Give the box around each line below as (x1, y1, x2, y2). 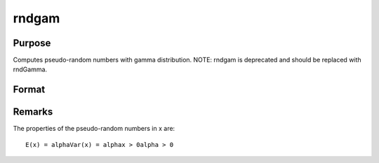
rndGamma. (13, 65, 48, 73)
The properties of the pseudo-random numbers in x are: (13, 125, 175, 133)
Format (13, 84, 46, 96)
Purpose (13, 37, 51, 49)
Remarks (13, 106, 53, 118)
